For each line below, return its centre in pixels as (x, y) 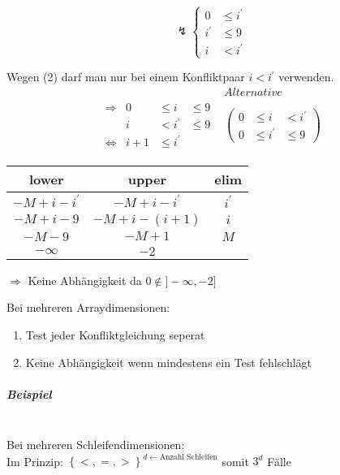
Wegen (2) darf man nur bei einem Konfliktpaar (126, 77)
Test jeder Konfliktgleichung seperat (115, 335)
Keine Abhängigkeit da (85, 280)
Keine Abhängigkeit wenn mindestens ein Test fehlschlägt (169, 362)
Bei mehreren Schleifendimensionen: (96, 445)
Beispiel (29, 393)
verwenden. (306, 77)
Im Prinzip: (35, 461)
